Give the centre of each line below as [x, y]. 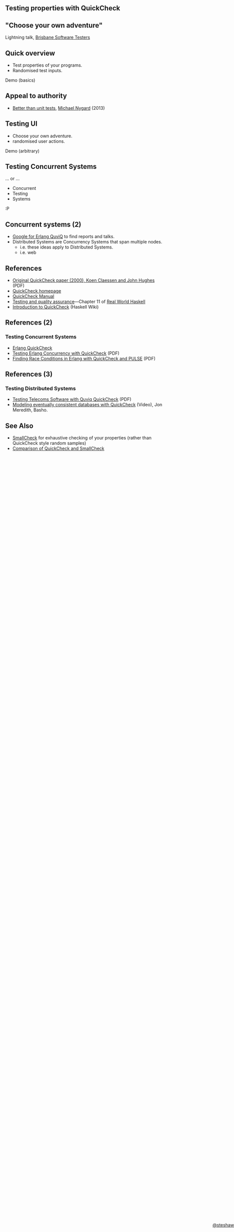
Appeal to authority [36, 96]
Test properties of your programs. [47, 65]
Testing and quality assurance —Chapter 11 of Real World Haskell [79, 302]
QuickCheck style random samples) [49, 443]
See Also [19, 426]
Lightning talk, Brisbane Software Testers [48, 38]
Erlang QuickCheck [32, 348]
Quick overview [30, 53]
